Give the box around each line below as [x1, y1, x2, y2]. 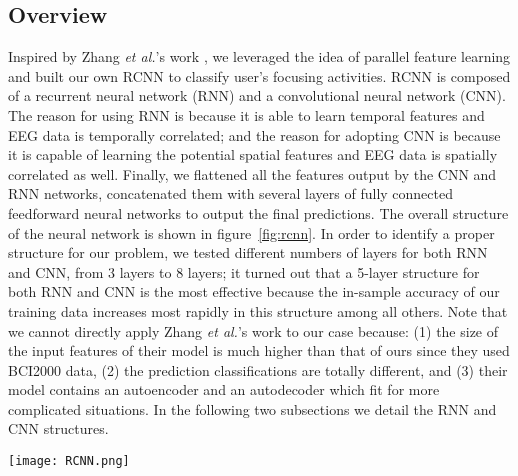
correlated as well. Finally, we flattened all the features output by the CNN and [8, 163, 497, 184]
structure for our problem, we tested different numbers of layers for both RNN [8, 242, 488, 263]
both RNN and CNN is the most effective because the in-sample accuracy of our [8, 281, 500, 302]
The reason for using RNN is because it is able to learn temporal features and [8, 104, 485, 125]
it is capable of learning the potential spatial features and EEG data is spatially [8, 144, 498, 165]
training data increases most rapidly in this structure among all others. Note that [8, 300, 508, 321]
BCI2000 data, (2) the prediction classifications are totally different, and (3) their [8, 359, 508, 380]
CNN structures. [8, 418, 109, 439]
